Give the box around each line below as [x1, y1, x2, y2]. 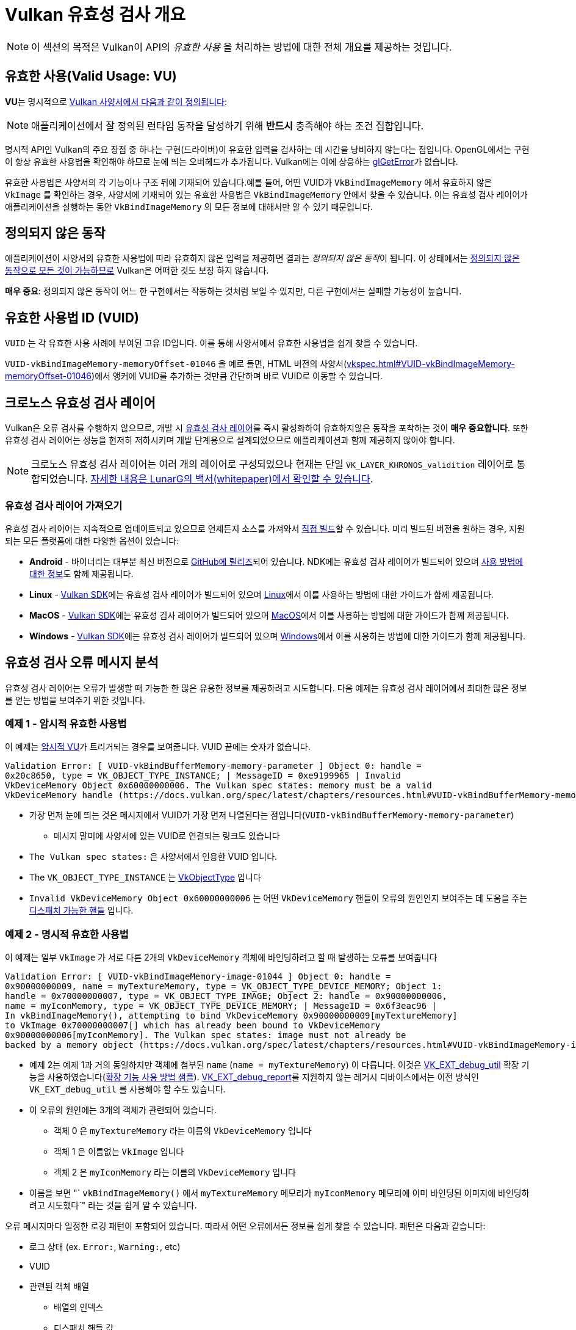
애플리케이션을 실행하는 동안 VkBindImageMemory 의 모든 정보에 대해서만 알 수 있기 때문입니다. [5, 201, 373, 212]
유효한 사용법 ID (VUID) [5, 310, 139, 325]
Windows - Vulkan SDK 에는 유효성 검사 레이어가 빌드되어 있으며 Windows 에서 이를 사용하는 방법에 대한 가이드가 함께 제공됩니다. [29, 630, 526, 641]
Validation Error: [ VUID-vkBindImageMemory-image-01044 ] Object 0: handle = [5, 972, 391, 982]
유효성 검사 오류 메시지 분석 [5, 655, 159, 670]
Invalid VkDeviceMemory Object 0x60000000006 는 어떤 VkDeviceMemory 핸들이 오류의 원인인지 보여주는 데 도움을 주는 [29, 893, 528, 904]
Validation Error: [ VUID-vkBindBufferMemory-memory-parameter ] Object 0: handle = [5, 761, 422, 771]
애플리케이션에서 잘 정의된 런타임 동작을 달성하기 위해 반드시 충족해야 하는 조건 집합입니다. [31, 119, 423, 132]
